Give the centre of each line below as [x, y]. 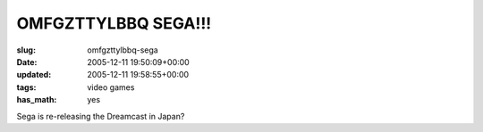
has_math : [37, 100]
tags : [26, 87]
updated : [34, 75]
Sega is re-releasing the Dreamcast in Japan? [101, 116]
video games [111, 87]
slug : [26, 50]
